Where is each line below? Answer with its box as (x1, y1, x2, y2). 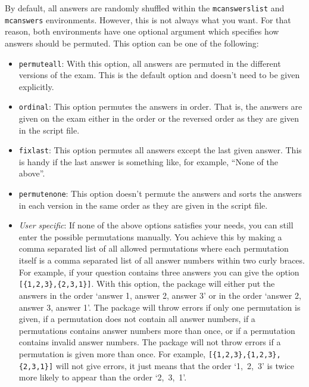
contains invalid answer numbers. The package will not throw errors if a (18, 336, 281, 348)
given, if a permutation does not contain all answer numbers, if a (18, 312, 255, 325)
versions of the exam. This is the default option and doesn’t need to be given (18, 69, 300, 81)
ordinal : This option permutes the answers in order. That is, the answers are (18, 100, 302, 113)
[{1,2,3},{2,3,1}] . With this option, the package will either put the (18, 277, 275, 290)
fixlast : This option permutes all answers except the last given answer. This (18, 144, 302, 156)
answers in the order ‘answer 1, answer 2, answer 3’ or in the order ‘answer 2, (18, 289, 301, 301)
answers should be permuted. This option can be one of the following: (5, 36, 259, 49)
